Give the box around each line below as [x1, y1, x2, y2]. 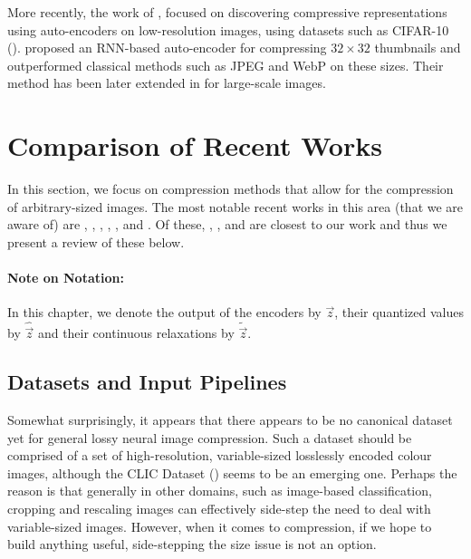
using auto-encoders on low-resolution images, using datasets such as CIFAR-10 [7, 20, 449, 39]
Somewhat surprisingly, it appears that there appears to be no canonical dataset [7, 410, 453, 429]
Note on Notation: [7, 268, 124, 287]
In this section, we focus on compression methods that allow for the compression [7, 179, 454, 198]
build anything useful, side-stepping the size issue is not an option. [7, 535, 377, 554]
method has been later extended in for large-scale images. [7, 73, 326, 92]
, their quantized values [334, 303, 465, 322]
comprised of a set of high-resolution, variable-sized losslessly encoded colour [7, 446, 432, 465]
